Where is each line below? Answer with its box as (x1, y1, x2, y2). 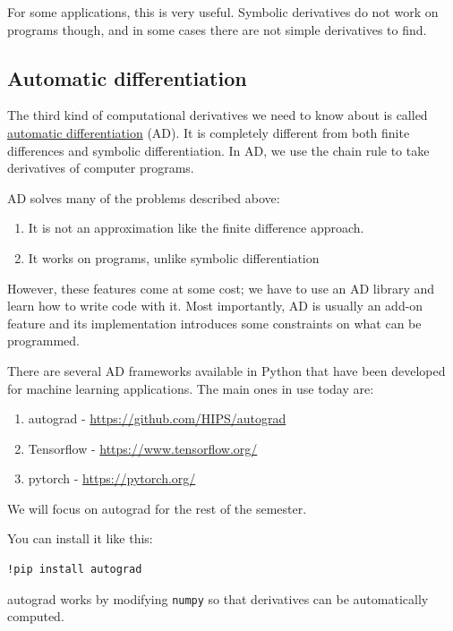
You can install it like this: (7, 529, 153, 548)
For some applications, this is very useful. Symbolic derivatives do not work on (7, 3, 439, 21)
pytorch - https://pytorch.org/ (28, 469, 196, 488)
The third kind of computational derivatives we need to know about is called (7, 106, 428, 124)
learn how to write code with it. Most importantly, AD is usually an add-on (7, 296, 423, 315)
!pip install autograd (7, 563, 142, 576)
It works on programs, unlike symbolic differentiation (28, 248, 320, 267)
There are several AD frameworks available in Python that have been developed (7, 361, 446, 379)
